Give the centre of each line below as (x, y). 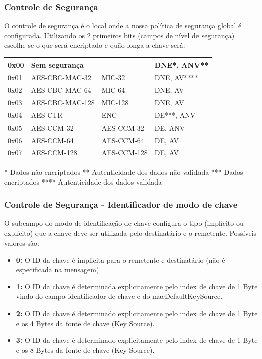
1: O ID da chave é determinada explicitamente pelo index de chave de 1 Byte (137, 286)
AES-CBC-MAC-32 (61, 77)
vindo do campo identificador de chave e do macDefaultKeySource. (119, 296)
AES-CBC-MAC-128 (63, 103)
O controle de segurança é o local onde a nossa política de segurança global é (123, 25)
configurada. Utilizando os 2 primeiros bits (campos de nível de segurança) (119, 35)
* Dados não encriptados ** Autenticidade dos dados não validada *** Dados (124, 172)
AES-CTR (47, 115)
